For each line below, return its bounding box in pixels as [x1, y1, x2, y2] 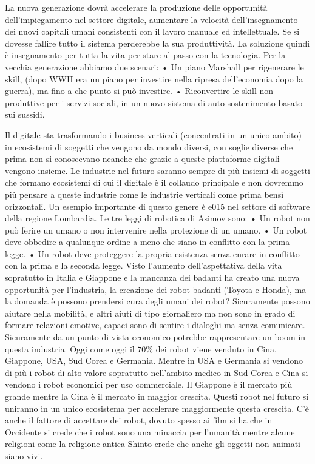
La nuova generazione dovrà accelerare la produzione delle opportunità [5, 1, 268, 13]
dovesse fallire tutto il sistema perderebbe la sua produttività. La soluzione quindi [5, 36, 310, 49]
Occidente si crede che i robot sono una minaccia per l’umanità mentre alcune [5, 425, 295, 438]
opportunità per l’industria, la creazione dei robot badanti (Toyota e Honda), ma [5, 283, 307, 295]
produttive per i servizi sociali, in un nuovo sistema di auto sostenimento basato [5, 96, 303, 109]
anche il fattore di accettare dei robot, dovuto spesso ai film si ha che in [5, 414, 273, 426]
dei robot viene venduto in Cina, [155, 342, 277, 355]
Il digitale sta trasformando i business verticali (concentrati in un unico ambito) [5, 128, 302, 141]
